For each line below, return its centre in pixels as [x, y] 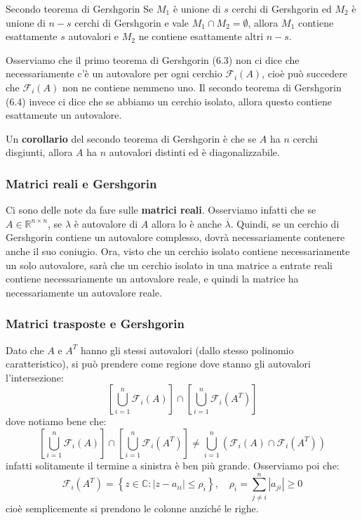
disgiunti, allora [39, 152]
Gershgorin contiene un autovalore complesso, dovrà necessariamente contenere [175, 237]
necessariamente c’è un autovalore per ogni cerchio [114, 73]
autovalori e [94, 36]
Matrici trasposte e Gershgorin [95, 324]
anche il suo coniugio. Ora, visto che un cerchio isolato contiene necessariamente [178, 251]
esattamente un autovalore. [64, 115]
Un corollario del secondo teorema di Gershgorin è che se [131, 138]
